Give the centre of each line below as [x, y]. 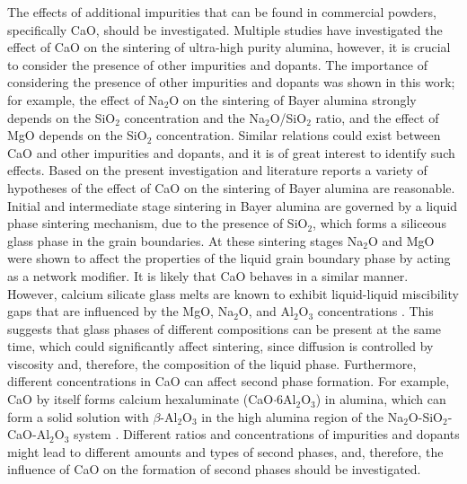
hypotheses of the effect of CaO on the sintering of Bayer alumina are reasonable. [231, 187]
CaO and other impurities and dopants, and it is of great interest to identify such [231, 152]
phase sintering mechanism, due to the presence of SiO [158, 223]
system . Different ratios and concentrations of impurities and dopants [267, 434]
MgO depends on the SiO [77, 135]
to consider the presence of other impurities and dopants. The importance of [217, 64]
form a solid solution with [78, 416]
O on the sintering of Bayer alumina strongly [293, 99]
